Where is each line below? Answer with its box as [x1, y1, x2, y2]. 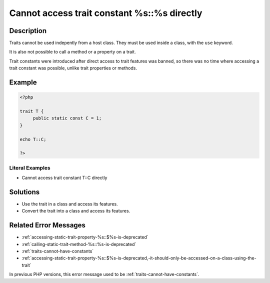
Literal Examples [9, 164, 50, 171]
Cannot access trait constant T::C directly [21, 175, 107, 181]
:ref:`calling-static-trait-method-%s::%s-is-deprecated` [21, 241, 136, 247]
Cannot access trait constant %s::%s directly [9, 7, 202, 18]
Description [9, 26, 47, 35]
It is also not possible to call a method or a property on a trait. [9, 49, 136, 55]
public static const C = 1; [32, 115, 102, 121]
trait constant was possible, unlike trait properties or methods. [9, 65, 137, 71]
